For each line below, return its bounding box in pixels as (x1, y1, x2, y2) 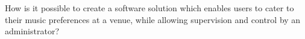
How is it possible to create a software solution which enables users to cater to (5, 2, 294, 14)
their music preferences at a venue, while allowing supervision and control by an (5, 13, 301, 25)
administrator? (5, 25, 60, 37)
